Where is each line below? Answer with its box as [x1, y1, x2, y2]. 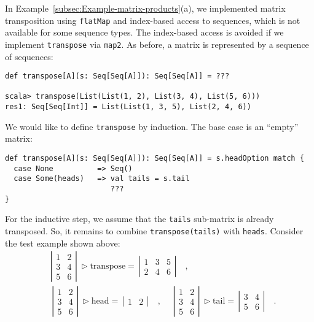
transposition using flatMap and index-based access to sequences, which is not [5, 13, 300, 26]
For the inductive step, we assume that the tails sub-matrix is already [5, 212, 274, 225]
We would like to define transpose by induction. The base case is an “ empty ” [5, 120, 299, 132]
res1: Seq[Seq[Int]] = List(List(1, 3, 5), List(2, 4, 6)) [5, 102, 251, 112]
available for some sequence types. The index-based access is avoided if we [5, 26, 284, 39]
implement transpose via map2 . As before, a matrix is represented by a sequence [5, 37, 309, 50]
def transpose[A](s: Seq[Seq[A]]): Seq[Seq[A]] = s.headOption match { [5, 153, 304, 163]
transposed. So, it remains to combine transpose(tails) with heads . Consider [5, 224, 304, 237]
